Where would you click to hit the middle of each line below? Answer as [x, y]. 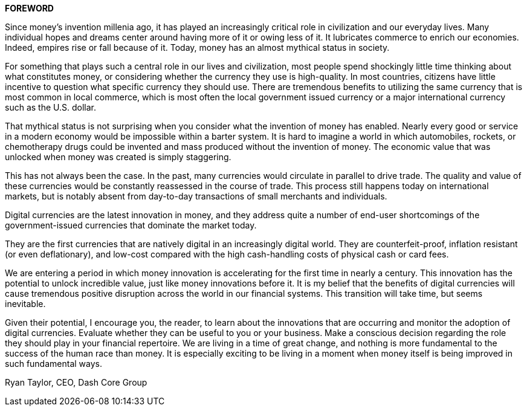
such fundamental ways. [53, 364]
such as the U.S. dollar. [50, 107]
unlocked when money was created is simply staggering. [118, 157]
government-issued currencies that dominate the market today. [131, 225]
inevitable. [25, 304]
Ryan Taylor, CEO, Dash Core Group [76, 382]
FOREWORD [29, 8]
